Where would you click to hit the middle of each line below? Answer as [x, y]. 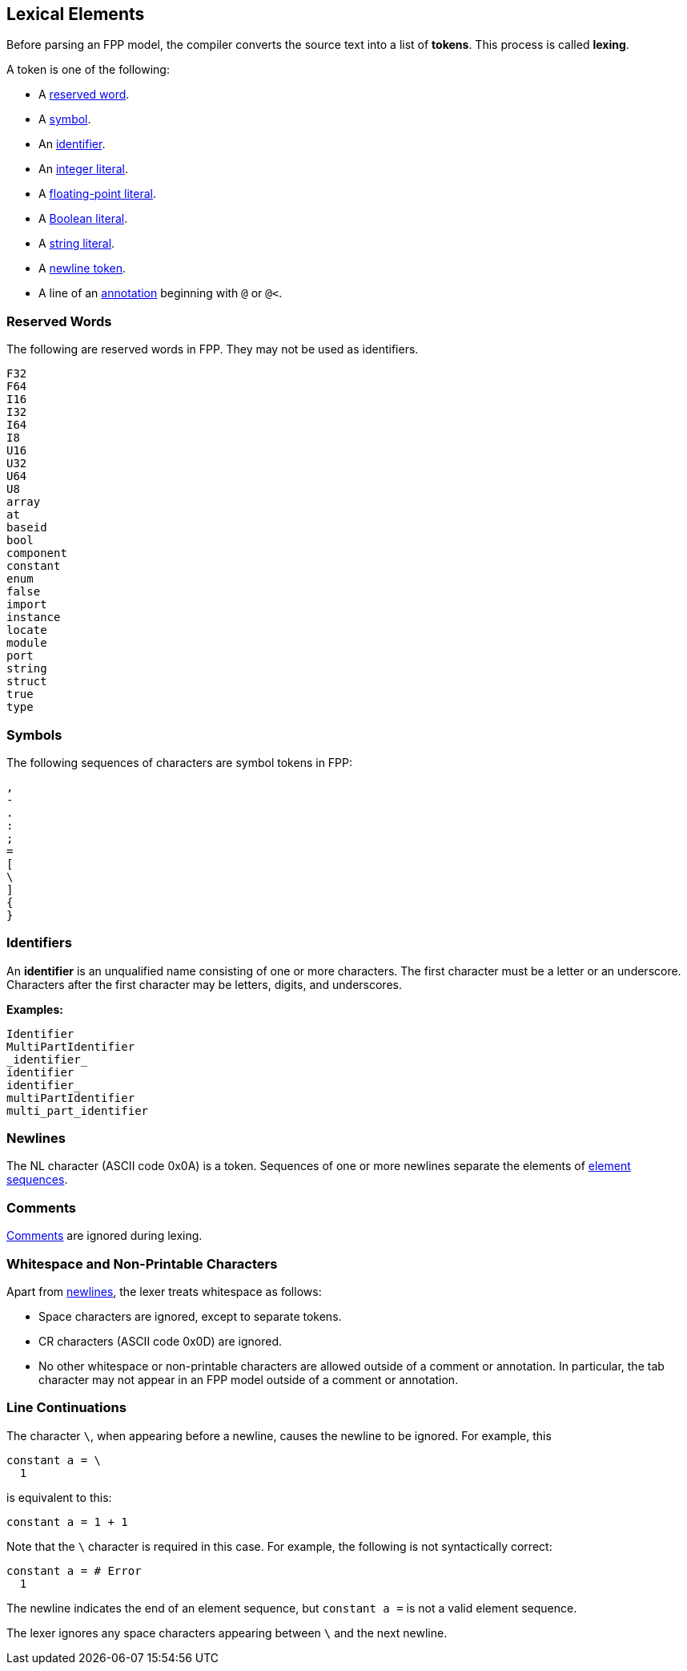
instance [34, 618]
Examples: [35, 1009]
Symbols [34, 735]
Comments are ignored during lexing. [104, 1236]
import [27, 605]
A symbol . [65, 119]
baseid [27, 528]
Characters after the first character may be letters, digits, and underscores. [204, 984]
